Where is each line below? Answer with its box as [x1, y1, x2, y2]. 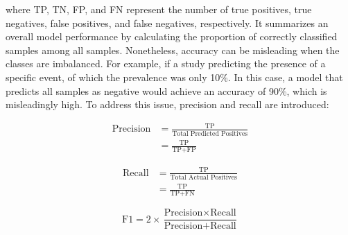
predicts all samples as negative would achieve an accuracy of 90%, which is [6, 83, 327, 98]
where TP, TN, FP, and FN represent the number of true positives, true [6, 2, 312, 16]
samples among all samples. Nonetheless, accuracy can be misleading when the [6, 42, 340, 57]
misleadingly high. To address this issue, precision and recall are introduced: [6, 97, 329, 112]
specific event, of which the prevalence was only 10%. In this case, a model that [6, 69, 343, 84]
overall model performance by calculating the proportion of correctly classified [6, 29, 338, 44]
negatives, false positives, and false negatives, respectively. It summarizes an [6, 15, 329, 30]
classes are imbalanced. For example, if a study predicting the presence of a [6, 56, 326, 71]
